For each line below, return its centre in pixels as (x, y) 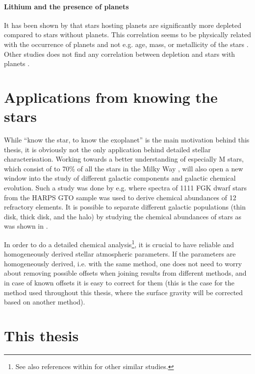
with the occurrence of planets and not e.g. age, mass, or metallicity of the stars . (126, 44)
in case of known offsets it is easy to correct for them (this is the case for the (119, 283)
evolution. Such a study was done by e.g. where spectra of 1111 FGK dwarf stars (126, 188)
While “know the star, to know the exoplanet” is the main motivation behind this (127, 140)
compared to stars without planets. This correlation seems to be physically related (127, 35)
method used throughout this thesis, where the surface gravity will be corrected (124, 292)
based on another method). (45, 302)
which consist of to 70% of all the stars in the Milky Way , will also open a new (124, 168)
